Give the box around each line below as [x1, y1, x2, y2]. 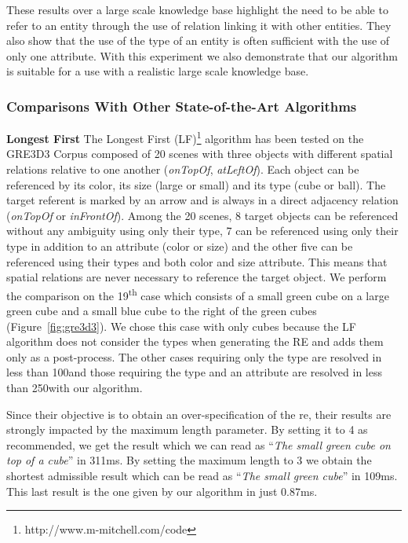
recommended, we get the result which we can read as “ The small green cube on [6, 436, 391, 453]
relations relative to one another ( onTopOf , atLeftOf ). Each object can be [6, 161, 359, 178]
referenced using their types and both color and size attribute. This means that [6, 253, 388, 270]
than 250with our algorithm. [6, 380, 143, 395]
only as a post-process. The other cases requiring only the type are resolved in [6, 348, 382, 365]
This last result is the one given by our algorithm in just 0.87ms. [6, 482, 318, 499]
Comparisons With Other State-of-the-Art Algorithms [6, 96, 357, 116]
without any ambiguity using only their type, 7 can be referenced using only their [6, 222, 399, 239]
